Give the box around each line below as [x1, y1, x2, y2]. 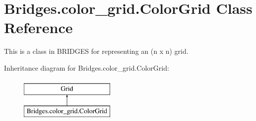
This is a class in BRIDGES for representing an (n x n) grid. [4, 46, 189, 56]
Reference [4, 17, 73, 38]
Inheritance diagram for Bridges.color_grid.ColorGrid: [4, 62, 169, 73]
